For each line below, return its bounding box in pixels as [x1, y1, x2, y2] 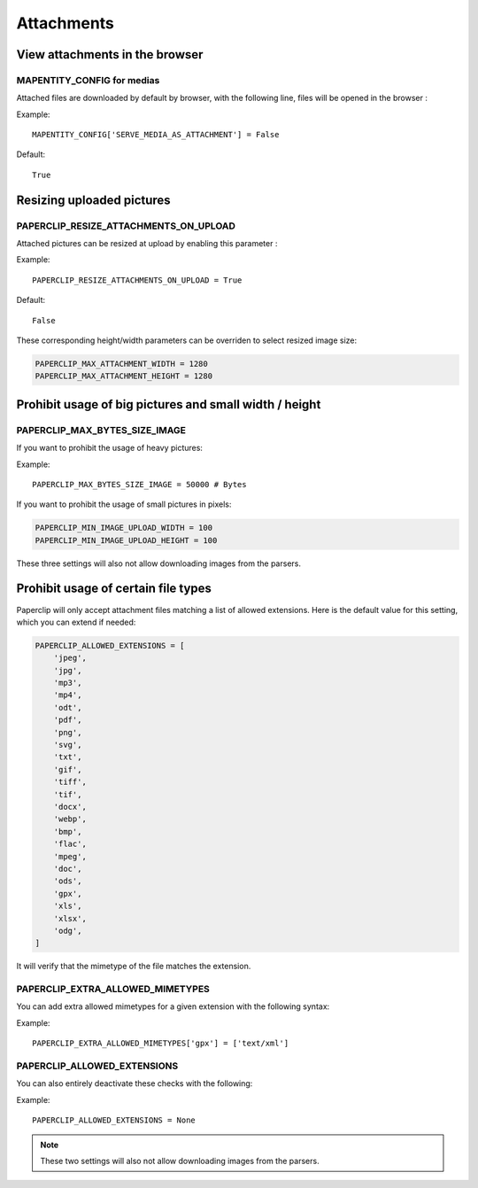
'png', [53, 727, 82, 737]
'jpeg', [53, 653, 88, 664]
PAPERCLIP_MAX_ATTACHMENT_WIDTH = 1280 [35, 359, 208, 369]
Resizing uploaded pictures [16, 192, 172, 207]
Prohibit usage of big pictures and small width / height [16, 397, 321, 412]
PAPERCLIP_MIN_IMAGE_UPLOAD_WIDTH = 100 [35, 523, 212, 533]
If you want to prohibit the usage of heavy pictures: [16, 443, 204, 454]
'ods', [53, 876, 82, 886]
